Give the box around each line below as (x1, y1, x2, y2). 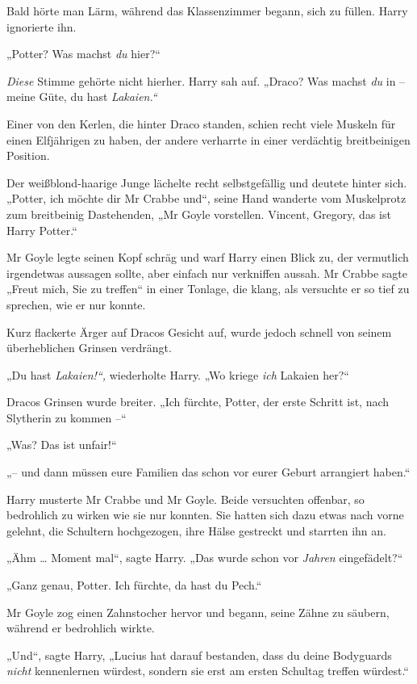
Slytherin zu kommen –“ (6, 409, 127, 426)
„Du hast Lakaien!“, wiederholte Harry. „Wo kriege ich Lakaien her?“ (6, 366, 349, 383)
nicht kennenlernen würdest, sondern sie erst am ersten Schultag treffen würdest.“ (6, 662, 409, 679)
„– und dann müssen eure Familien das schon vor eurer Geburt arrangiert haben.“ (6, 464, 411, 480)
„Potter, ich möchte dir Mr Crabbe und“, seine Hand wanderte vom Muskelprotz (6, 190, 407, 207)
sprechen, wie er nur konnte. (6, 296, 146, 313)
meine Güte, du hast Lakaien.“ (6, 88, 157, 105)
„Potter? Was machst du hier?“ (6, 45, 161, 62)
